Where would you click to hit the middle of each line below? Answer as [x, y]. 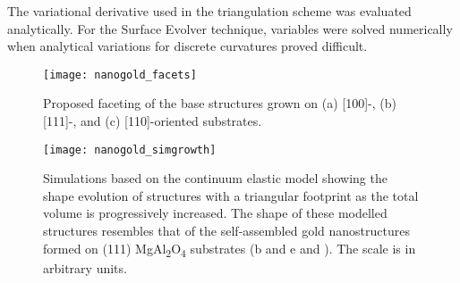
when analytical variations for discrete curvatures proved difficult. [187, 46]
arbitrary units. [85, 267]
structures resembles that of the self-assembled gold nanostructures [226, 231]
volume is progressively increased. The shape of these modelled [215, 213]
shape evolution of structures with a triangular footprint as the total [231, 195]
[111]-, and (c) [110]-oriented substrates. [153, 121]
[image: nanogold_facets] [120, 75]
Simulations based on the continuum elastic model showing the [215, 178]
